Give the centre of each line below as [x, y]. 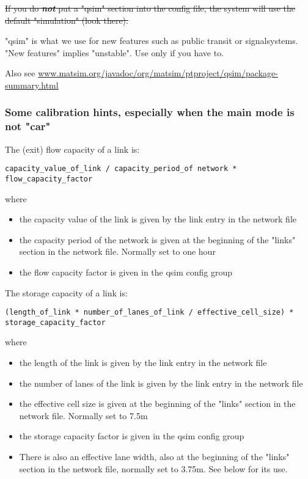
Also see [20, 73]
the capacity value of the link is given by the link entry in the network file [158, 219]
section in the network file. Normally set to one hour [117, 251]
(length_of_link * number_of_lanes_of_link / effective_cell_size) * [149, 313]
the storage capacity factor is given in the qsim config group [132, 436]
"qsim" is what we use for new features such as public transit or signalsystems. [152, 41]
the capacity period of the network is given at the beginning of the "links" [157, 239]
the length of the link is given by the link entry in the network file [143, 363]
